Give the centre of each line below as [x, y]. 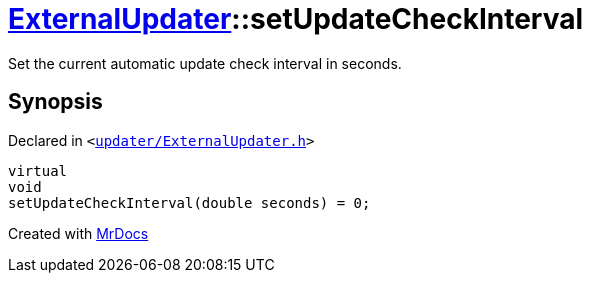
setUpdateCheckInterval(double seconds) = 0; [189, 202]
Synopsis [55, 102]
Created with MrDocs [78, 233]
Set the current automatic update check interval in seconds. [205, 63]
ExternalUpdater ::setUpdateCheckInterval [296, 19]
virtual [38, 170]
